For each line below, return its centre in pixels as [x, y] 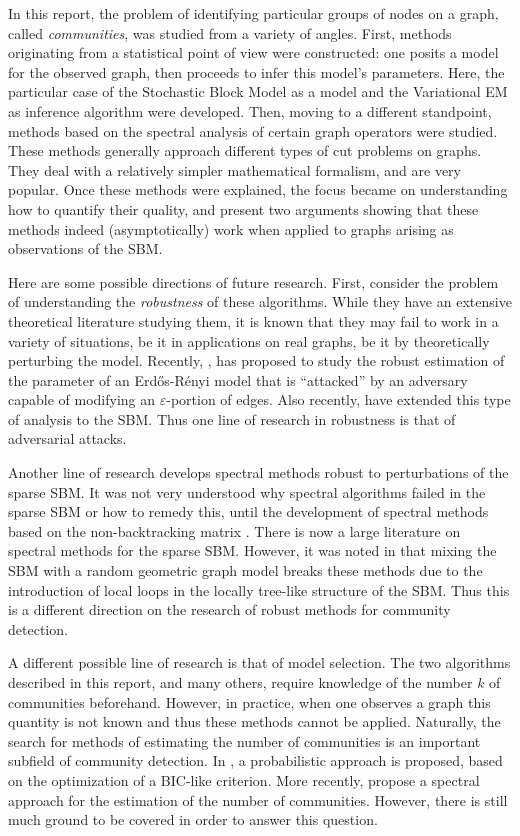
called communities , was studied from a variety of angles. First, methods [230, 32]
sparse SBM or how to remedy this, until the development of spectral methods [248, 511]
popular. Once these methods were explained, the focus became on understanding [258, 189]
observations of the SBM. [85, 248]
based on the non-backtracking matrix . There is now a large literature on [234, 530]
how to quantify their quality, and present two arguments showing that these [243, 208]
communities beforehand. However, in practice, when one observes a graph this [249, 701]
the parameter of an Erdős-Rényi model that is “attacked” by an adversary [238, 379]
